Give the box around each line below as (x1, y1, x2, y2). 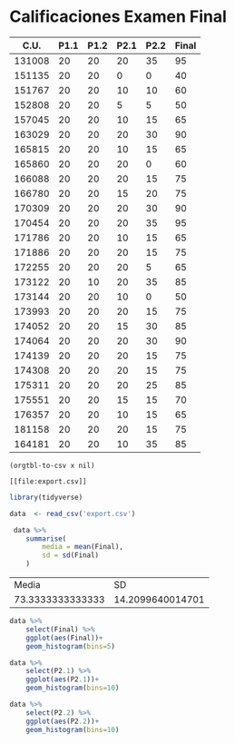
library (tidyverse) (9, 493, 83, 502)
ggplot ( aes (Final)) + (25, 633, 103, 642)
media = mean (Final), (42, 543, 124, 552)
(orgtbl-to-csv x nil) (9, 461, 95, 470)
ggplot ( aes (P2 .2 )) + (25, 717, 100, 726)
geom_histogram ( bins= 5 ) (25, 641, 116, 650)
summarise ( (25, 533, 67, 543)
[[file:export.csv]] (9, 476, 88, 486)
